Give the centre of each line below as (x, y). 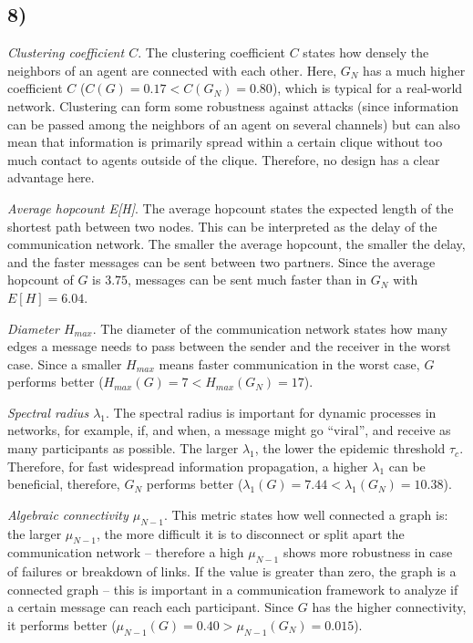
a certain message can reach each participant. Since (151, 607)
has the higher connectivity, (389, 607)
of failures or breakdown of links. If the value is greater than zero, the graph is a (232, 571)
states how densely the (366, 52)
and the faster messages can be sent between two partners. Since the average (221, 261)
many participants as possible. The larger (123, 448)
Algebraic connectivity (68, 514)
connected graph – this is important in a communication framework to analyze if (233, 589)
